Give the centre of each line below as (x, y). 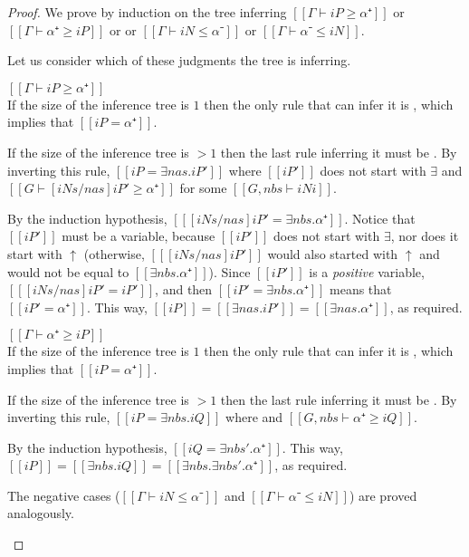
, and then (184, 289)
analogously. (41, 513)
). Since (230, 271)
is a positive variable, (367, 271)
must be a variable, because (139, 236)
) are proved (383, 495)
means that (361, 289)
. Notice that (380, 218)
